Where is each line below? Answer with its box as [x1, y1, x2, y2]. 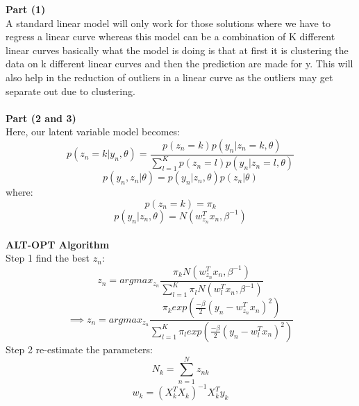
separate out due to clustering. [6, 83, 135, 98]
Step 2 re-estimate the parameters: [6, 341, 153, 356]
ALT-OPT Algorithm [6, 237, 110, 251]
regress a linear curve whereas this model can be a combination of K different [6, 29, 335, 44]
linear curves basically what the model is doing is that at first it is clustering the [6, 42, 349, 57]
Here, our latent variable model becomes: [6, 124, 181, 139]
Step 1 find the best [6, 251, 90, 265]
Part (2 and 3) [6, 110, 76, 125]
